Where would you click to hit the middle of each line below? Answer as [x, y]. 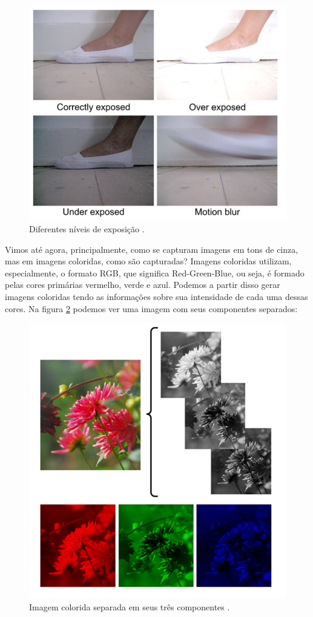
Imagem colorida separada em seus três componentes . [130, 606]
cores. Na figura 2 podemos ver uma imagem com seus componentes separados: [151, 308]
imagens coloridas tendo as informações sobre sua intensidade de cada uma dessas [156, 296]
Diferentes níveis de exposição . [87, 228]
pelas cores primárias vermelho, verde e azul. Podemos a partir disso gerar [143, 285]
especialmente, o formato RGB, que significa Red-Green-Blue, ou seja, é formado [155, 273]
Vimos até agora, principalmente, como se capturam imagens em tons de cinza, [152, 249]
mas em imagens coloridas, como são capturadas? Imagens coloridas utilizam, [148, 261]
